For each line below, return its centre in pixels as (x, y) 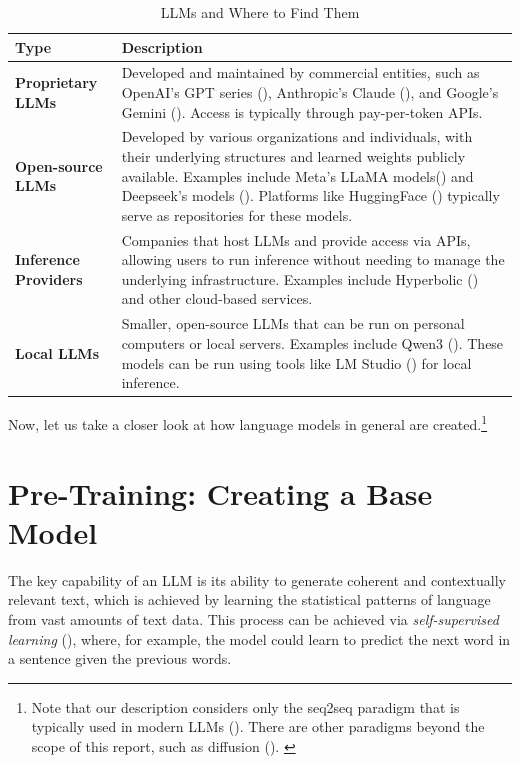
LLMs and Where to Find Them (260, 12)
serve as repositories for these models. (237, 214)
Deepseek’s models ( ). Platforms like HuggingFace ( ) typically (310, 195)
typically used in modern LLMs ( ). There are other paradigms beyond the (258, 726)
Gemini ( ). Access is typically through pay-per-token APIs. (302, 111)
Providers (49, 278)
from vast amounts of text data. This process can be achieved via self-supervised (253, 618)
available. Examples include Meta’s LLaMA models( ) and (297, 175)
